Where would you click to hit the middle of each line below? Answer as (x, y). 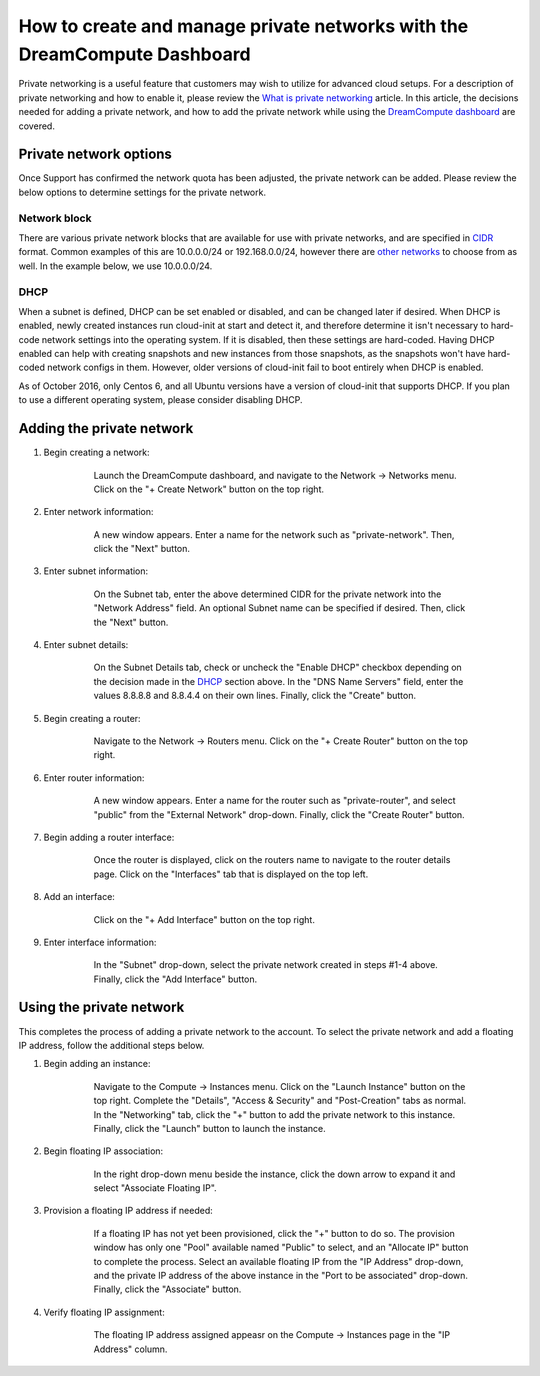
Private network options (95, 154)
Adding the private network (106, 428)
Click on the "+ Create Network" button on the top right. (209, 489)
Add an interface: (79, 897)
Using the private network (101, 1007)
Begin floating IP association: (103, 1151)
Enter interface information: (100, 942)
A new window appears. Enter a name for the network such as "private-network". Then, (274, 534)
